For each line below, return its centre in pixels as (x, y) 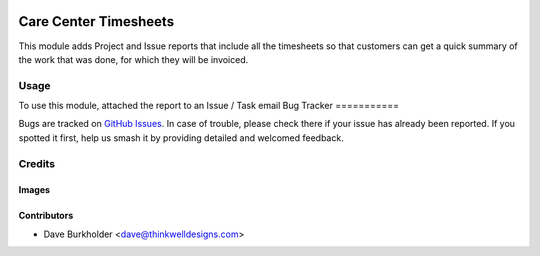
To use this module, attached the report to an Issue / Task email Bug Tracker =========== (209, 106)
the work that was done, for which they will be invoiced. (133, 59)
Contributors (46, 216)
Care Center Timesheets (96, 21)
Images (34, 190)
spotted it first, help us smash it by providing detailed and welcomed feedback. (181, 137)
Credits (36, 163)
